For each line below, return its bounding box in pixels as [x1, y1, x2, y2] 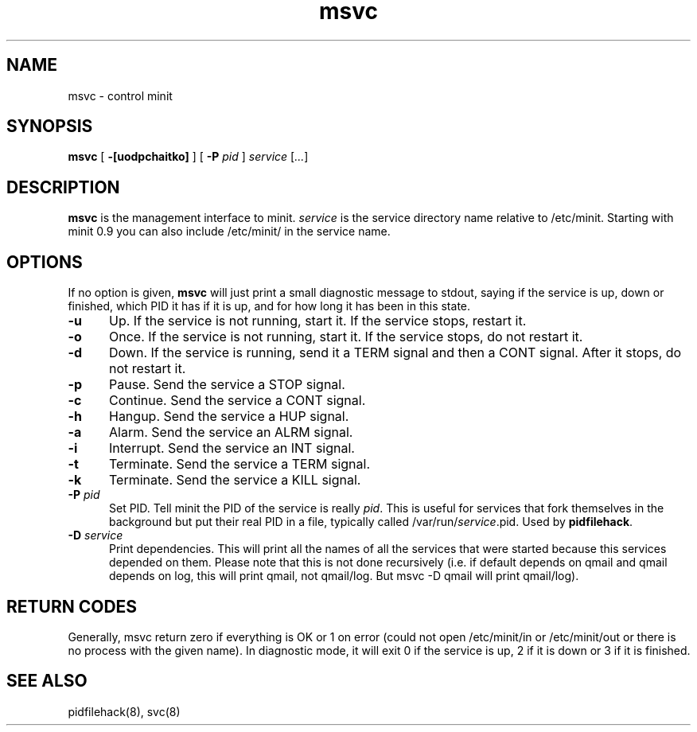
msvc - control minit [68, 88, 173, 103]
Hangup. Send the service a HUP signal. [108, 408, 349, 425]
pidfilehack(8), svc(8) [68, 704, 181, 718]
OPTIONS [6, 251, 83, 272]
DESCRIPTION [6, 177, 120, 197]
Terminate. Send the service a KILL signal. [108, 472, 361, 489]
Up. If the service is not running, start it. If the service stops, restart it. [108, 313, 527, 329]
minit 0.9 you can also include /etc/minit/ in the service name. [68, 224, 391, 239]
